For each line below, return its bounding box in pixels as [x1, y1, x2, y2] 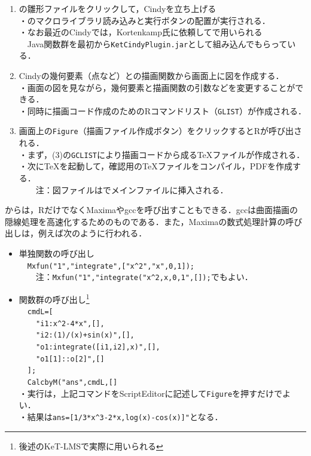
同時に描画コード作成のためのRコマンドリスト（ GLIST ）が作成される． [27, 104, 306, 117]
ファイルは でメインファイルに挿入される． [60, 183, 228, 196]
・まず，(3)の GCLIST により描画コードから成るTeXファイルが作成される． [19, 148, 305, 160]
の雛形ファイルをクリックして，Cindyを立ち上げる [19, 2, 217, 14]
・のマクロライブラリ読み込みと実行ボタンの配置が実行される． [19, 14, 270, 26]
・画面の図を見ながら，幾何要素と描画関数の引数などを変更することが [19, 81, 295, 93]
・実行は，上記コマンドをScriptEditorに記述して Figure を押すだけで [19, 387, 283, 399]
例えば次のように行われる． [38, 227, 147, 239]
